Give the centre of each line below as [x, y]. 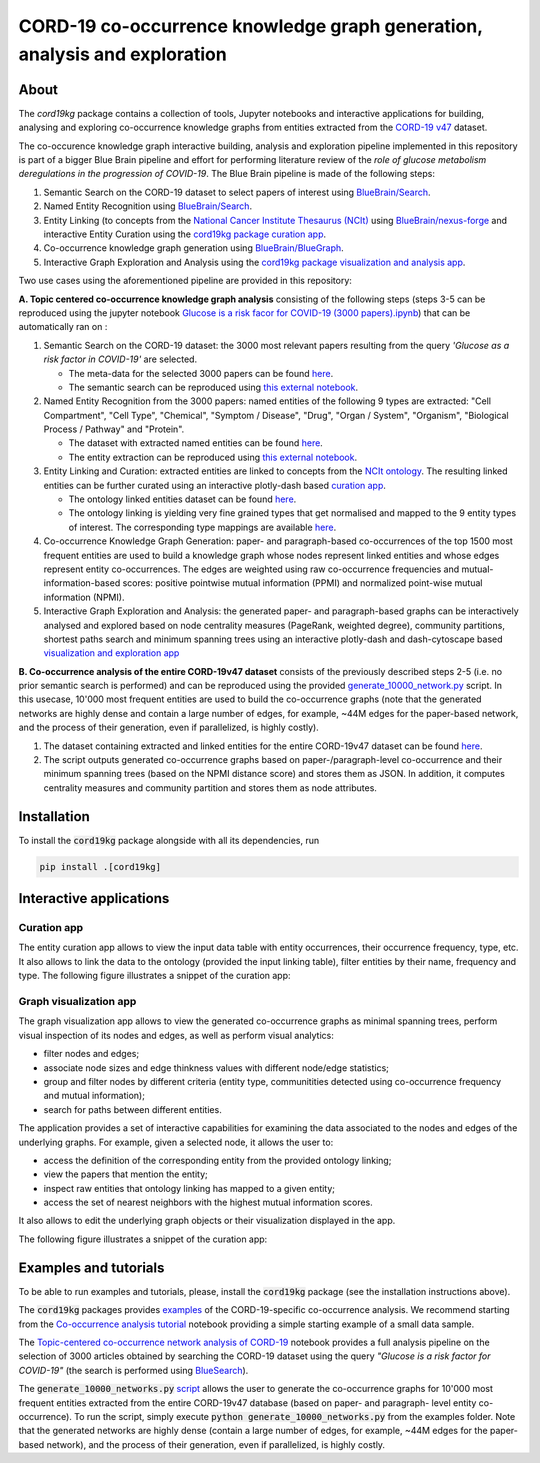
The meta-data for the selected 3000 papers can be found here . [201, 373]
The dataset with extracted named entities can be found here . [196, 443]
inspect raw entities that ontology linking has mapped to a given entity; [189, 1188]
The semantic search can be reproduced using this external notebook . [213, 387]
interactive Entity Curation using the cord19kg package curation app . [185, 234]
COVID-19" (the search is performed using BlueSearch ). [133, 1370]
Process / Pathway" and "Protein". [114, 429]
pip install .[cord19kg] [100, 866]
